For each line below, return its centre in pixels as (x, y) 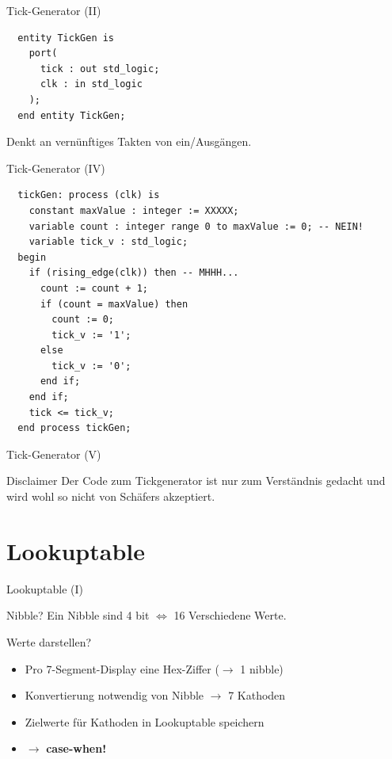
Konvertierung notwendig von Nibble (114, 695)
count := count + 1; (94, 288)
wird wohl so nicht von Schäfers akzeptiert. (111, 496)
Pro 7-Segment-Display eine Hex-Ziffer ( (122, 668)
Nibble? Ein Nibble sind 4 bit (78, 615)
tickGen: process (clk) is (89, 195)
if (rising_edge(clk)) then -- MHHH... (134, 273)
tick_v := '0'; (91, 366)
